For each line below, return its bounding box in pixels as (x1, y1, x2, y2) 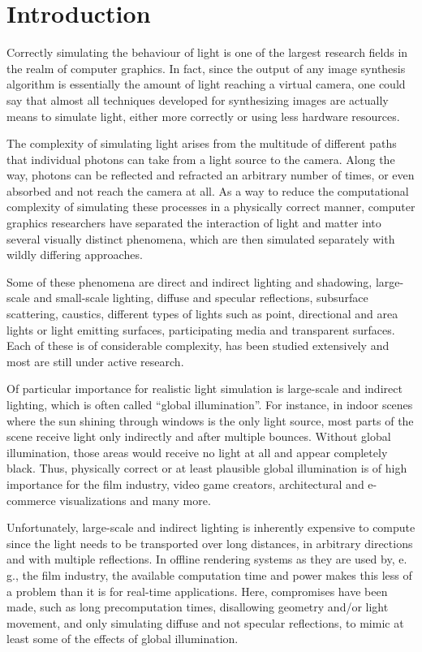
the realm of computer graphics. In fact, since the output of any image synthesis (6, 59, 406, 76)
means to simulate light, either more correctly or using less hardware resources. (6, 107, 400, 124)
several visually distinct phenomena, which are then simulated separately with (6, 230, 395, 247)
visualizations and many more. (59, 491, 211, 508)
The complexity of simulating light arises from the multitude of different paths (6, 135, 397, 152)
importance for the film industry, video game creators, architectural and (6, 475, 364, 492)
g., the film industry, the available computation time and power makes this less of (6, 566, 412, 583)
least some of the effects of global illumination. (6, 630, 239, 647)
